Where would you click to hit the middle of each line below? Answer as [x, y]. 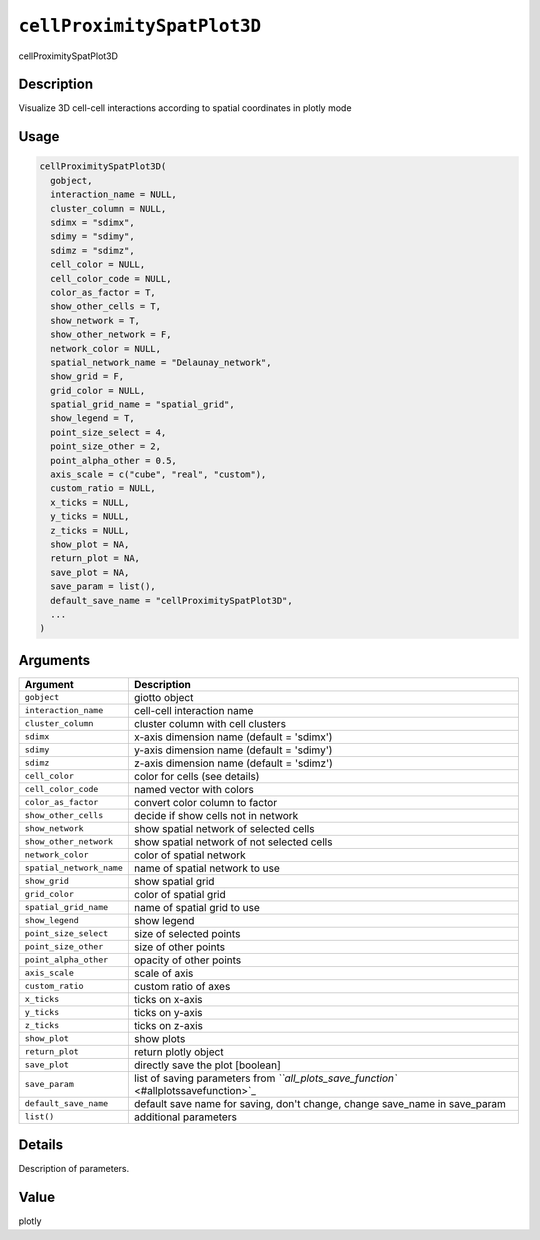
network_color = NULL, [106, 348]
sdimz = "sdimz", [92, 250]
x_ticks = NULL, [90, 502]
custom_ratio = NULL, [103, 488]
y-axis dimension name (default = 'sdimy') [233, 750]
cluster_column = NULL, [108, 208]
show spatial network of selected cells [224, 828]
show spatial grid [174, 881]
